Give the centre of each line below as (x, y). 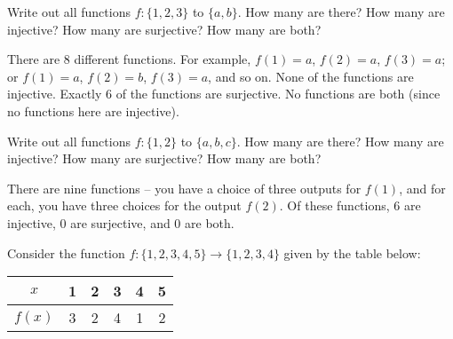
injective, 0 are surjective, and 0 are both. (121, 222)
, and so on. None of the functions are (311, 76)
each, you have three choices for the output (124, 205)
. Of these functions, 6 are (350, 205)
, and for (422, 188)
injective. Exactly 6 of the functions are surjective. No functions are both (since (224, 94)
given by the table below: (352, 252)
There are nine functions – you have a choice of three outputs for (184, 188)
